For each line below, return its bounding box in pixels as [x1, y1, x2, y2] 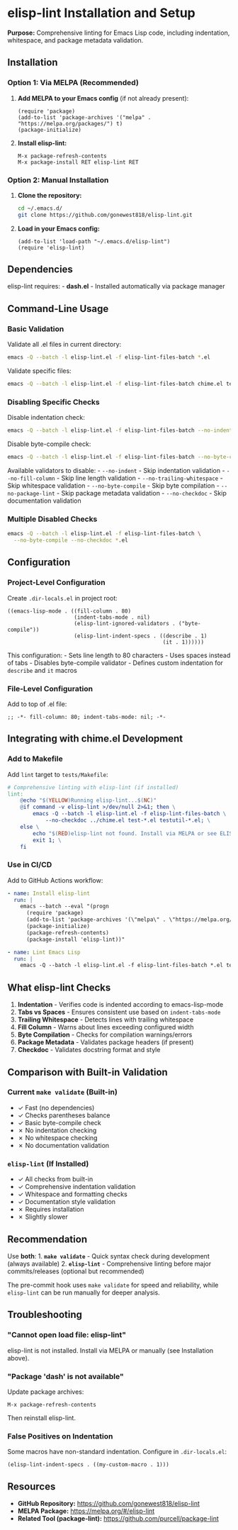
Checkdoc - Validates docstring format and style [17, 1046, 161, 1054]
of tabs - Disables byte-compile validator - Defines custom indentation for [7, 658, 223, 667]
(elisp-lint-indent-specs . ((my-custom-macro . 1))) [7, 1461, 170, 1468]
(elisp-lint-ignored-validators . [74, 620, 176, 627]
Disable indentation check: [7, 413, 85, 422]
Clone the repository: [17, 191, 82, 199]
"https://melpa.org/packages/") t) [17, 120, 123, 127]
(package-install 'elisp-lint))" [25, 936, 125, 943]
